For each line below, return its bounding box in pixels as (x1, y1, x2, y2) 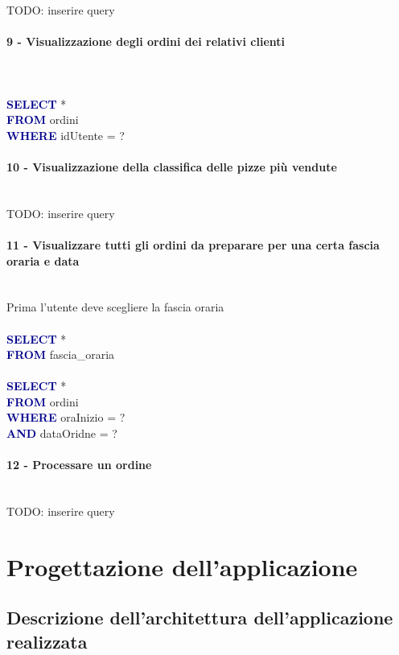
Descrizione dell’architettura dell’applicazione (6, 605, 393, 630)
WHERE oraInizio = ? (6, 409, 125, 426)
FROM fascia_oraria (6, 346, 115, 363)
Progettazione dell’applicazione (6, 550, 358, 583)
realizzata (6, 628, 88, 653)
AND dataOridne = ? (6, 425, 117, 442)
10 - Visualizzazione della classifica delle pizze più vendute (6, 158, 337, 175)
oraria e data (6, 252, 80, 269)
